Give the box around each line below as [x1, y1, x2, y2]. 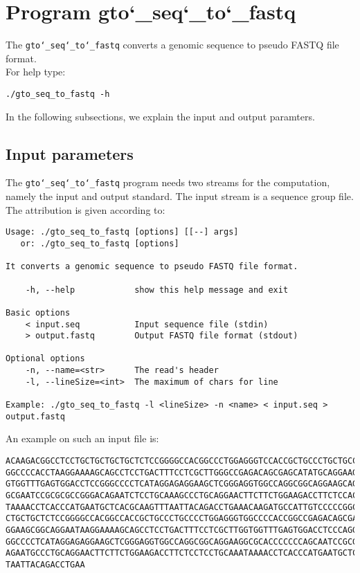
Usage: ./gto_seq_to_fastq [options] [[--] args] [6, 227, 239, 237]
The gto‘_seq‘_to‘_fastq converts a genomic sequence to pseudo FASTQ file [6, 37, 339, 52]
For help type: [6, 64, 66, 79]
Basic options [6, 307, 71, 318]
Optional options [6, 354, 85, 364]
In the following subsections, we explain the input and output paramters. [6, 109, 315, 123]
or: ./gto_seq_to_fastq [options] [20, 238, 179, 248]
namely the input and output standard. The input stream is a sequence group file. [6, 189, 354, 203]
